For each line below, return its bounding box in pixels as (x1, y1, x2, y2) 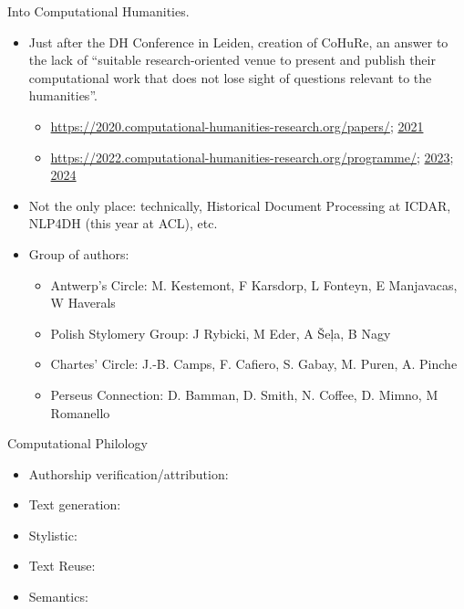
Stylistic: (28, 525, 77, 544)
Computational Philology (7, 434, 148, 453)
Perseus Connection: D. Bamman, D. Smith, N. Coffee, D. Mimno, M (50, 384, 438, 404)
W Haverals (50, 293, 116, 312)
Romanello (50, 403, 110, 422)
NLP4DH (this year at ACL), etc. (28, 214, 218, 233)
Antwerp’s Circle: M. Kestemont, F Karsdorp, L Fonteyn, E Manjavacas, (50, 275, 458, 294)
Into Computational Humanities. (7, 2, 190, 20)
